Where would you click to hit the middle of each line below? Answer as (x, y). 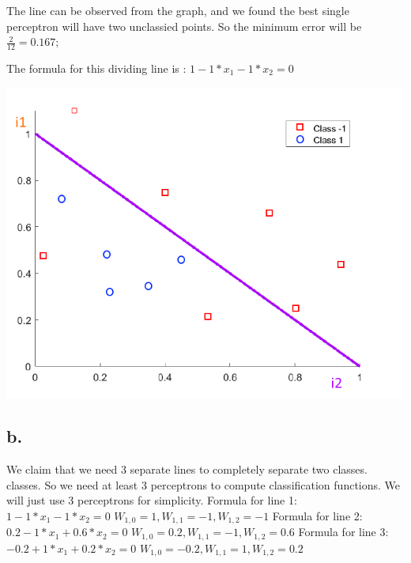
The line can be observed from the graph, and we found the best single (178, 10)
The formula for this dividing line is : (96, 68)
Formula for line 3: (343, 532)
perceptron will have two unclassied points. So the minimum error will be (184, 26)
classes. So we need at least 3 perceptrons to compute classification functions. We (204, 484)
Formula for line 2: (317, 516)
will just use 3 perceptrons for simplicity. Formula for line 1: (152, 500)
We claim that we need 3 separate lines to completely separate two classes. (187, 469)
